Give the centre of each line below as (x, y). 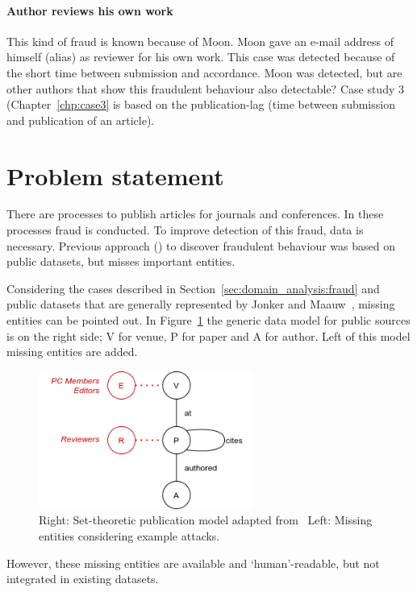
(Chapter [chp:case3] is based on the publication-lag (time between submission (201, 104)
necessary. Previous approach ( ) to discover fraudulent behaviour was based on (201, 245)
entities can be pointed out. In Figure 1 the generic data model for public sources (208, 320)
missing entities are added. (72, 352)
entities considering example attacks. (129, 536)
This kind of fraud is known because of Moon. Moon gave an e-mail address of (200, 41)
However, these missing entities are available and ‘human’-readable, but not (193, 563)
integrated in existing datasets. (83, 579)
